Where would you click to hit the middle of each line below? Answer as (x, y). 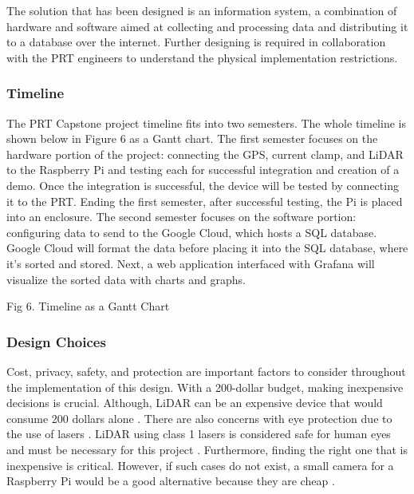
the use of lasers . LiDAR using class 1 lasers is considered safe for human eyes (199, 434)
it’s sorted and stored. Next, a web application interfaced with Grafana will (191, 263)
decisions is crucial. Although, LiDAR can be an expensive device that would (195, 403)
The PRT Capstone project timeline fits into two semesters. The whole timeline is (206, 123)
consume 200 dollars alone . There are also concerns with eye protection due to (199, 418)
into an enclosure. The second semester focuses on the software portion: (181, 217)
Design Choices (56, 341)
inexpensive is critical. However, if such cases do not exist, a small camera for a (200, 465)
